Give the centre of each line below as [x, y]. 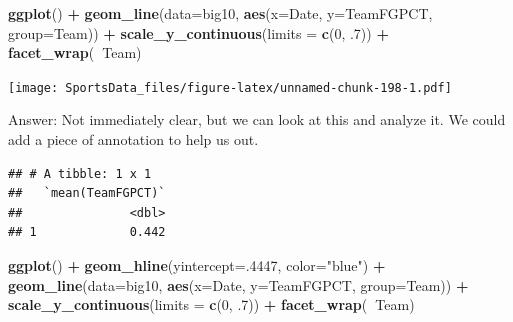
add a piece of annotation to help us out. [133, 139]
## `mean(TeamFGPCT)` [87, 193]
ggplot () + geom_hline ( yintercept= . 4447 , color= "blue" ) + [197, 265]
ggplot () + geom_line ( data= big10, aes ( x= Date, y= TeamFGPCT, [220, 13]
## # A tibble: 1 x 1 [80, 173]
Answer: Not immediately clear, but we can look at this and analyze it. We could [257, 119]
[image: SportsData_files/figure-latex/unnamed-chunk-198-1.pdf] [230, 87]
